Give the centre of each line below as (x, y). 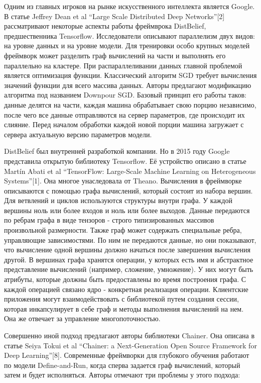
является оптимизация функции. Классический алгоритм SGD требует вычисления (130, 75)
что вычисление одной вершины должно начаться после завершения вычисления (127, 250)
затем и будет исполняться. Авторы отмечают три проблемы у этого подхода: (122, 375)
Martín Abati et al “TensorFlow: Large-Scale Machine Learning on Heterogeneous (130, 171)
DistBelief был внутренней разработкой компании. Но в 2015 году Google (117, 151)
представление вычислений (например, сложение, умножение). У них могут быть (129, 269)
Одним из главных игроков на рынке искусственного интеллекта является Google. (129, 6)
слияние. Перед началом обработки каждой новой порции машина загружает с (124, 124)
